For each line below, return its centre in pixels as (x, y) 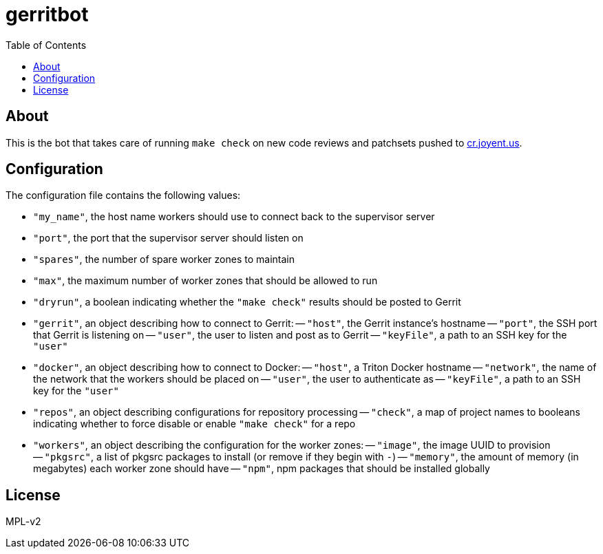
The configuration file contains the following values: (123, 195)
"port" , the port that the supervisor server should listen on (168, 238)
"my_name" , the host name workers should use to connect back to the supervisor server (234, 217)
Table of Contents (46, 45)
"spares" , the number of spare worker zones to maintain (164, 259)
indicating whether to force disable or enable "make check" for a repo (194, 424)
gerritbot (47, 14)
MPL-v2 (23, 522)
